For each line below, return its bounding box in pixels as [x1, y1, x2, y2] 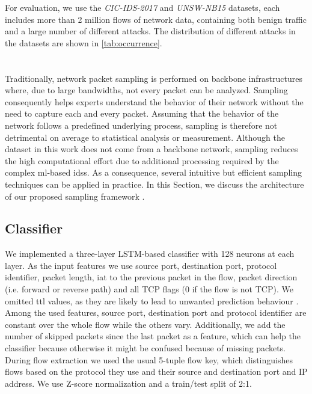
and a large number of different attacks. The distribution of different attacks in [5, 25, 296, 37]
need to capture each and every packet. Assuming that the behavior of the [5, 107, 279, 120]
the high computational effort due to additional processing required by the [5, 154, 279, 167]
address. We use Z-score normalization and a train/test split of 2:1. [5, 377, 252, 389]
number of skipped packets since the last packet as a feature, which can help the [5, 330, 301, 342]
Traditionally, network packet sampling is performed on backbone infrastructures [5, 72, 302, 84]
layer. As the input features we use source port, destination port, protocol [5, 259, 277, 271]
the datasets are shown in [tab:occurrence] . [5, 36, 162, 49]
